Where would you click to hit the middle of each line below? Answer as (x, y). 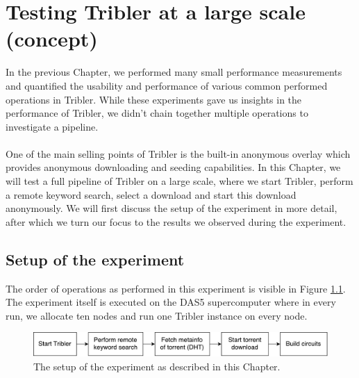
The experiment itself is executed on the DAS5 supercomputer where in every (171, 302)
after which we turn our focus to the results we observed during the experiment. (176, 221)
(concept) (52, 39)
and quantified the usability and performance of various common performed (167, 85)
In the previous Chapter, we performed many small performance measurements (174, 72)
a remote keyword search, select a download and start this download (151, 194)
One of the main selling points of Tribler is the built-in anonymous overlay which (178, 153)
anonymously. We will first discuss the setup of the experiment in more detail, (172, 208)
